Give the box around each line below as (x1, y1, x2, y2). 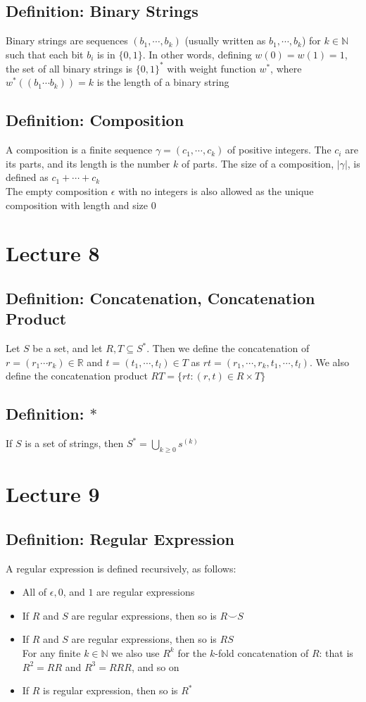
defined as (6, 170, 49, 184)
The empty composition (6, 184, 108, 199)
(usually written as (184, 33, 266, 48)
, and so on (131, 659, 179, 674)
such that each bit (6, 46, 84, 61)
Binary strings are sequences (6, 33, 128, 48)
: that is (319, 645, 353, 660)
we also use (111, 645, 160, 660)
